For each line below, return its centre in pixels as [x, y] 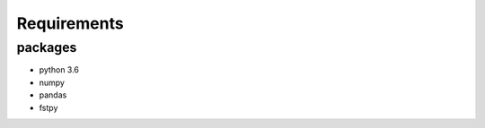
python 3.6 [59, 70]
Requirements [71, 23]
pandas [53, 95]
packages [47, 47]
